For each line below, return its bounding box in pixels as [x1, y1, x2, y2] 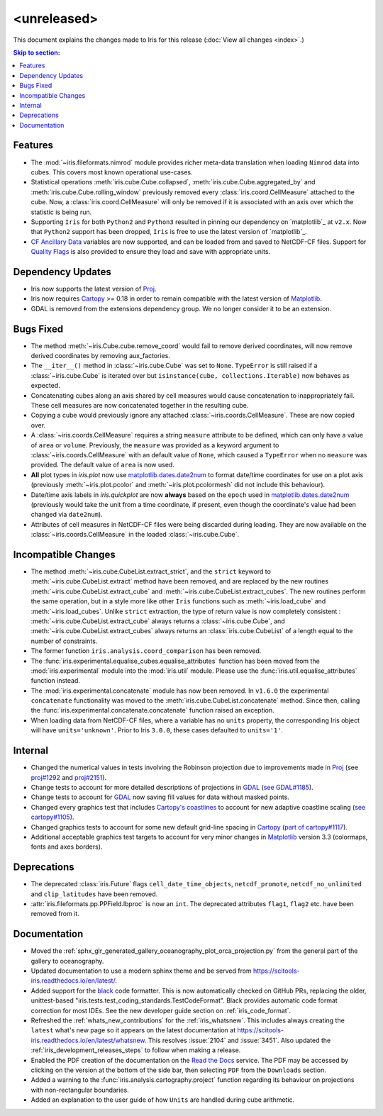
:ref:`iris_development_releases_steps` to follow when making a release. [30, 1046, 241, 1054]
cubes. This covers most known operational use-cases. [30, 167, 193, 177]
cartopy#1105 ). [30, 813, 74, 822]
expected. [30, 381, 60, 390]
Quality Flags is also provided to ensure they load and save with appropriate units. [30, 247, 271, 256]
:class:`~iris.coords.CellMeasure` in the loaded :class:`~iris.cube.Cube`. [30, 530, 240, 539]
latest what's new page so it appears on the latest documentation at [30, 1026, 236, 1034]
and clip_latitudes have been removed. [30, 890, 158, 898]
